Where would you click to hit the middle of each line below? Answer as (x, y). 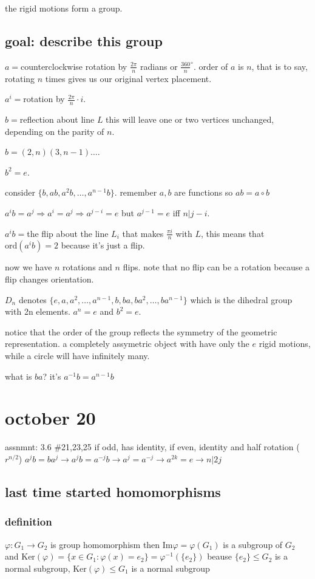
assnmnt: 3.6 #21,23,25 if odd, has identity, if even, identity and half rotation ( (152, 447)
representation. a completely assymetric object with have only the (127, 344)
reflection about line (57, 119)
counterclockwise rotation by (74, 66)
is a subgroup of (253, 544)
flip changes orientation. (49, 279)
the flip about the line (68, 233)
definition (29, 522)
